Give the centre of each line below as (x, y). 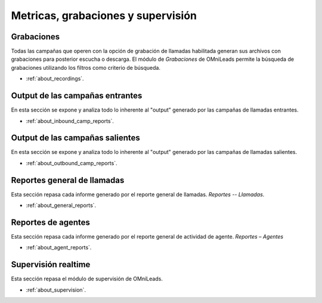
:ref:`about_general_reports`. (61, 205)
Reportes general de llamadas (68, 180)
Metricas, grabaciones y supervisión (104, 16)
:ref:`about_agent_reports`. (59, 248)
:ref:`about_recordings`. (55, 79)
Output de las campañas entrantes (77, 96)
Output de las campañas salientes (75, 138)
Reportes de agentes (51, 222)
